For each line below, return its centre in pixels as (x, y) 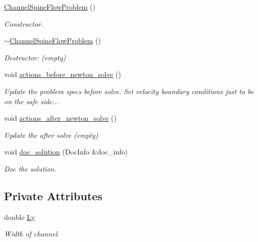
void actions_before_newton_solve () (63, 74)
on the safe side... (32, 101)
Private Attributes (53, 195)
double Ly (20, 217)
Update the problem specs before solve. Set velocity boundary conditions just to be (129, 91)
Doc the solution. (30, 168)
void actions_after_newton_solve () (60, 118)
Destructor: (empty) (35, 57)
